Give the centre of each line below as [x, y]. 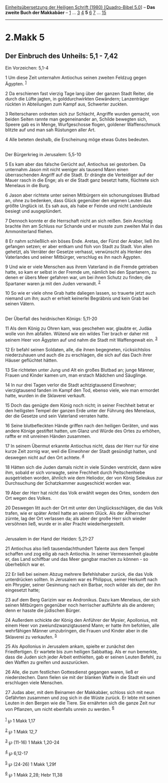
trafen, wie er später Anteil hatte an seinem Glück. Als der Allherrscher [78, 513]
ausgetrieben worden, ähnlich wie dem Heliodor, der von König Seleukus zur [84, 478]
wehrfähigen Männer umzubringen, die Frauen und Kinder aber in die [76, 630]
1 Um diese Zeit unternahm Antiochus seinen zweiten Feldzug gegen [76, 78]
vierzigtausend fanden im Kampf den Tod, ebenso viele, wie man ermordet [82, 390]
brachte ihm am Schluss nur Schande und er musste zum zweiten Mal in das [84, 226]
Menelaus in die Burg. [27, 185]
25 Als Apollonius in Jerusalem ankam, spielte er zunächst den [70, 646]
